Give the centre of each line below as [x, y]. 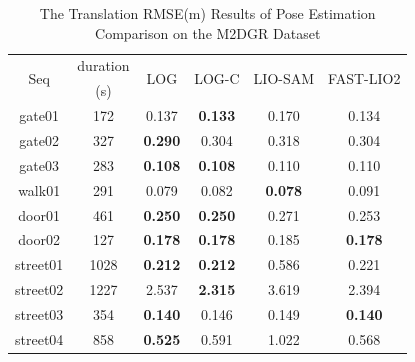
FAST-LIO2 [364, 77]
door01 [39, 214]
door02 [39, 239]
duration [103, 65]
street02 [39, 289]
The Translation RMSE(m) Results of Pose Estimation [207, 13]
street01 [39, 264]
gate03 [39, 164]
